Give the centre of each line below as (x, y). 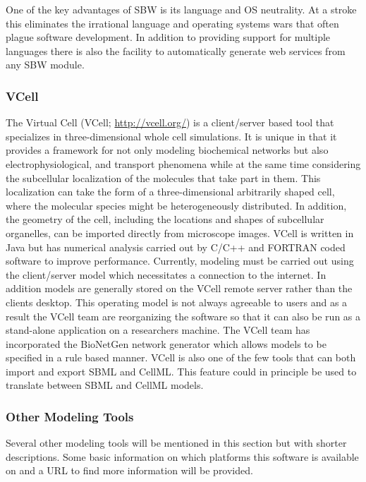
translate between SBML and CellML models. (105, 385)
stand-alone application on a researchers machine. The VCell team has (158, 330)
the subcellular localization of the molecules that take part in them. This (163, 177)
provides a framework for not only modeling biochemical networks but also (167, 150)
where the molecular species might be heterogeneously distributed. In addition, (176, 205)
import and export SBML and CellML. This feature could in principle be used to (181, 371)
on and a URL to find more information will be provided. (129, 470)
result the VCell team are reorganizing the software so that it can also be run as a (183, 316)
